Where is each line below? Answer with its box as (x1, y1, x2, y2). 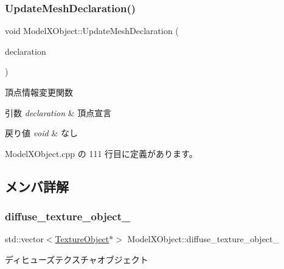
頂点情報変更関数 (5, 86, 73, 98)
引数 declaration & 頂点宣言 (5, 106, 112, 119)
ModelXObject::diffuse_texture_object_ (127, 232, 280, 245)
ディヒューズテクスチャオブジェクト (5, 253, 148, 265)
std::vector (5, 232, 44, 245)
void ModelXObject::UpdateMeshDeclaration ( (5, 24, 179, 37)
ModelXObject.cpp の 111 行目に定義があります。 (5, 147, 198, 159)
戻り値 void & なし (5, 127, 78, 139)
